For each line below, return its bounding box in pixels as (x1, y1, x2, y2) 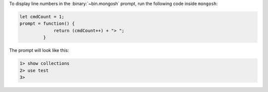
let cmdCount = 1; (19, 14, 65, 19)
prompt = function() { (19, 21, 75, 27)
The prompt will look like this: (9, 47, 69, 53)
